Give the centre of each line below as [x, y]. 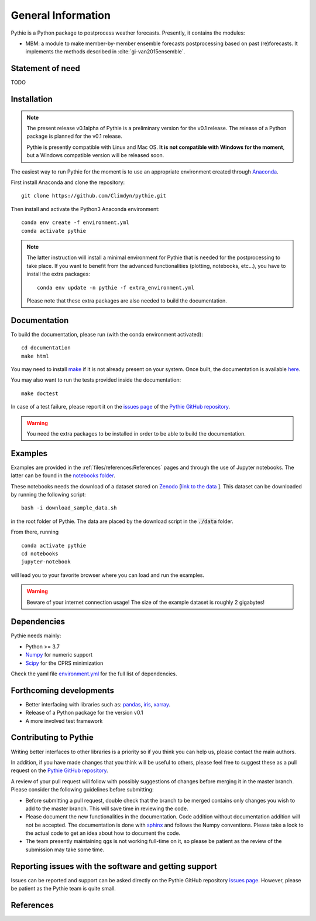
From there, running [35, 532]
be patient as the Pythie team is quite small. [63, 889]
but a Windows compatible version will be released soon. [95, 155]
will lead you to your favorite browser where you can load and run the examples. [108, 575]
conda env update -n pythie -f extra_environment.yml [116, 288]
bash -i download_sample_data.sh [69, 508]
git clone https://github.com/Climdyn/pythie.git [94, 196]
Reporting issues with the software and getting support [114, 866]
